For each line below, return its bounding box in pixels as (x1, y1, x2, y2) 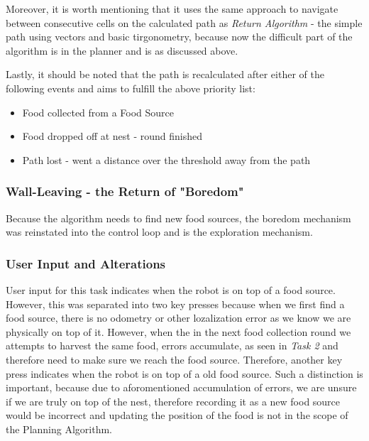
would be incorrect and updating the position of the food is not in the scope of (6, 408, 348, 423)
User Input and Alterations (6, 254, 166, 272)
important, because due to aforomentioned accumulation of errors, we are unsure (6, 380, 357, 395)
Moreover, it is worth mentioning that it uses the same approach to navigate (6, 1, 338, 16)
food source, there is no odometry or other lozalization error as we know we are (6, 310, 351, 325)
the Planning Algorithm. (6, 421, 112, 436)
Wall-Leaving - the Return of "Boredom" (6, 183, 244, 200)
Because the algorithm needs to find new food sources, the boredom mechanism (6, 210, 351, 225)
